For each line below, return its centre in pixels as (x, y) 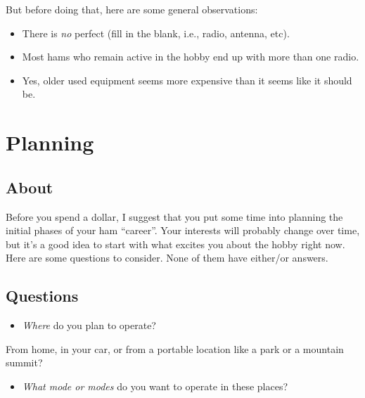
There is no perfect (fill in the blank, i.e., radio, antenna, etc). (156, 33)
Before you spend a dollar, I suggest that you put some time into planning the (174, 216)
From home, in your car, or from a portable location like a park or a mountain (175, 348)
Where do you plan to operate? (89, 325)
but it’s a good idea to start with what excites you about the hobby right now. (175, 244)
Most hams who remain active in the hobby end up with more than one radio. (191, 57)
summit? (24, 362)
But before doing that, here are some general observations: (132, 9)
